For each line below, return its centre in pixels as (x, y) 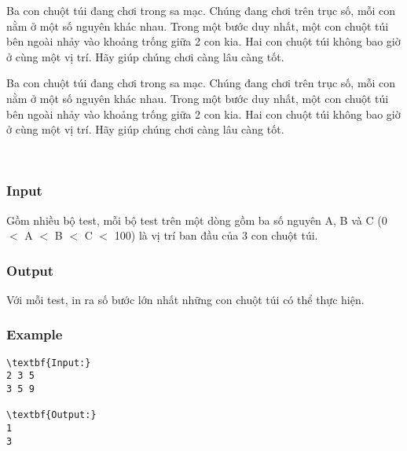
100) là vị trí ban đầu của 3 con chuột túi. (216, 235)
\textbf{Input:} (49, 363)
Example (35, 334)
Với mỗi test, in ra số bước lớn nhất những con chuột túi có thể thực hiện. (185, 299)
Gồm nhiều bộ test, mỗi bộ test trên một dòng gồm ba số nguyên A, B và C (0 (197, 220)
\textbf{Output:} (51, 415)
